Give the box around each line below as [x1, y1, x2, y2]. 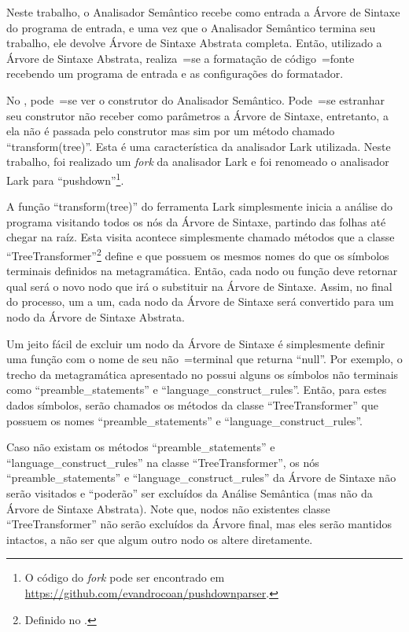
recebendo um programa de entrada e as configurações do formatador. [6, 65, 344, 82]
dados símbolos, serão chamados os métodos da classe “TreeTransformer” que [6, 396, 379, 413]
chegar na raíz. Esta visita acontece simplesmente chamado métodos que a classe [6, 229, 395, 245]
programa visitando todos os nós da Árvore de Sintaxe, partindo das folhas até [6, 213, 386, 230]
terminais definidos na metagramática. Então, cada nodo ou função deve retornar [6, 263, 398, 279]
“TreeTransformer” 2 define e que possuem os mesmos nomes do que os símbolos [6, 244, 389, 263]
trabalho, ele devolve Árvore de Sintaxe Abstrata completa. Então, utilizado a [6, 35, 382, 51]
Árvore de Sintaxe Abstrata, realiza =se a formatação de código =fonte [6, 50, 355, 66]
